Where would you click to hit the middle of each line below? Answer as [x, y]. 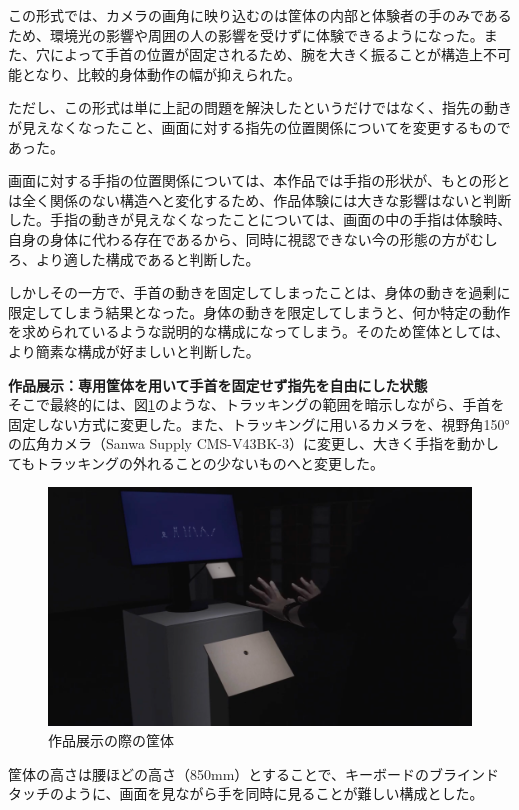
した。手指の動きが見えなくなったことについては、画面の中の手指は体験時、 [260, 219]
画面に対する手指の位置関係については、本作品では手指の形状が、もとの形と [259, 180]
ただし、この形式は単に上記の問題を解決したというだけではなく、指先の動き [260, 107]
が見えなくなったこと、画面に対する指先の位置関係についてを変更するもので [259, 126]
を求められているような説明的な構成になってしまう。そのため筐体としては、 [259, 331]
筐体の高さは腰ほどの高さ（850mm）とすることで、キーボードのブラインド [253, 773]
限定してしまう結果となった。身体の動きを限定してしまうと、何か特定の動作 [259, 311]
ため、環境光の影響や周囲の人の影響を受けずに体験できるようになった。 [246, 34]
